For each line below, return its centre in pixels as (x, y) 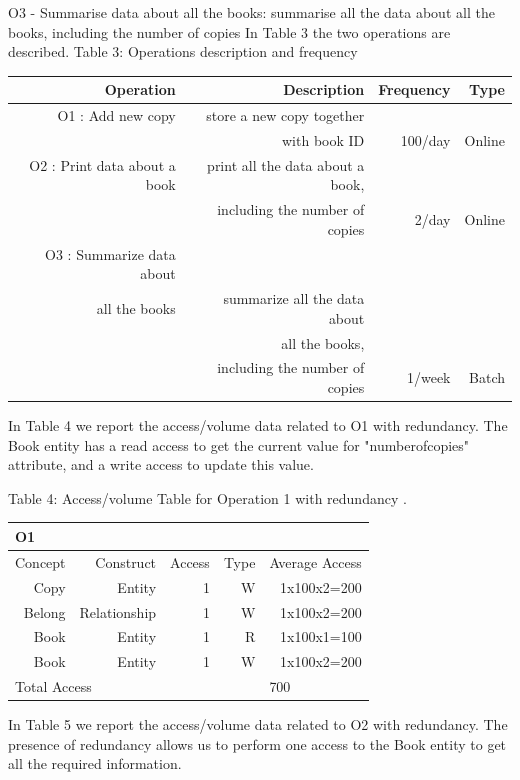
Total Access (53, 686)
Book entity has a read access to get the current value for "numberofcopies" (239, 444)
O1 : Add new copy (116, 115)
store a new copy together (285, 115)
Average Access (315, 561)
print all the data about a (286, 164)
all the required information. (95, 763)
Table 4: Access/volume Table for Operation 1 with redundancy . (207, 497)
